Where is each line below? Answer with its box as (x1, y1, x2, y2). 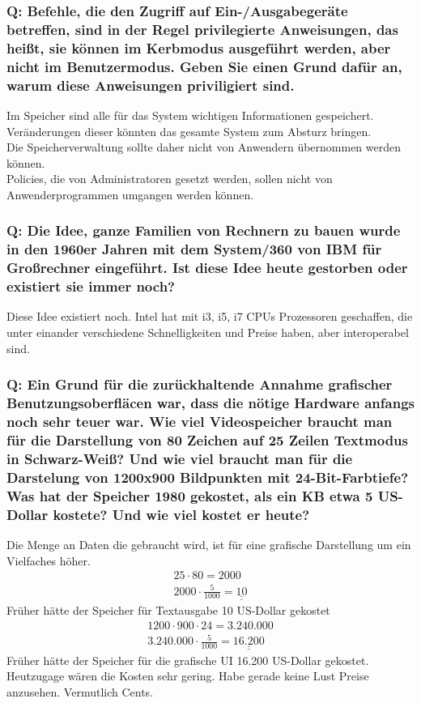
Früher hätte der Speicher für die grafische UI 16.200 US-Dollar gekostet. (6, 651, 369, 668)
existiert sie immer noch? (6, 276, 175, 296)
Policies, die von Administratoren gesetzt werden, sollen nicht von (6, 170, 333, 187)
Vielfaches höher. (6, 552, 91, 569)
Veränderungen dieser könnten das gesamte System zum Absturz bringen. (6, 122, 372, 139)
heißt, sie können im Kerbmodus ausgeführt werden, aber (6, 37, 391, 58)
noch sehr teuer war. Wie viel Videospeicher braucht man (6, 411, 393, 431)
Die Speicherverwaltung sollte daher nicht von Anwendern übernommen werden (6, 138, 402, 156)
